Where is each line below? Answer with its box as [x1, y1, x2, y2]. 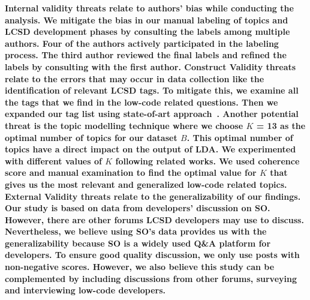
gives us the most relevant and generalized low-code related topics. [5, 178, 287, 190]
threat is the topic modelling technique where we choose [5, 119, 243, 131]
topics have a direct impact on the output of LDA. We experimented [5, 143, 296, 155]
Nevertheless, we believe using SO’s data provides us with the [5, 225, 267, 238]
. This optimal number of [186, 131, 293, 143]
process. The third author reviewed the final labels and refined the [5, 49, 287, 61]
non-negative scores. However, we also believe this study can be [5, 260, 275, 273]
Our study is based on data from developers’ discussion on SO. [5, 202, 270, 214]
